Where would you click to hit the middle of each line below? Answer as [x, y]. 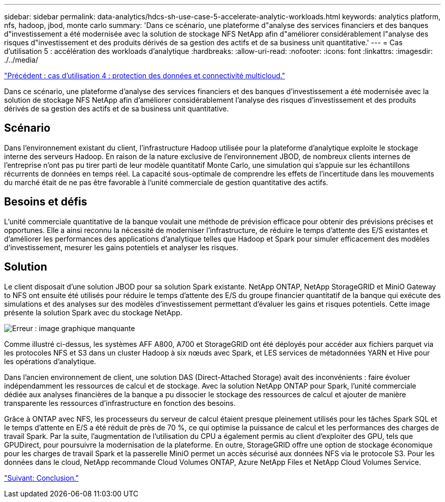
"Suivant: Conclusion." [42, 478]
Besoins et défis [46, 202]
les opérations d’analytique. [50, 361]
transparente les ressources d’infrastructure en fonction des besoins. [120, 403]
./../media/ [21, 60]
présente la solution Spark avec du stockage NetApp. [93, 312]
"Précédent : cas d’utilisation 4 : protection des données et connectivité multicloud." [145, 76]
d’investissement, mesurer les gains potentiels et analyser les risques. [121, 247]
